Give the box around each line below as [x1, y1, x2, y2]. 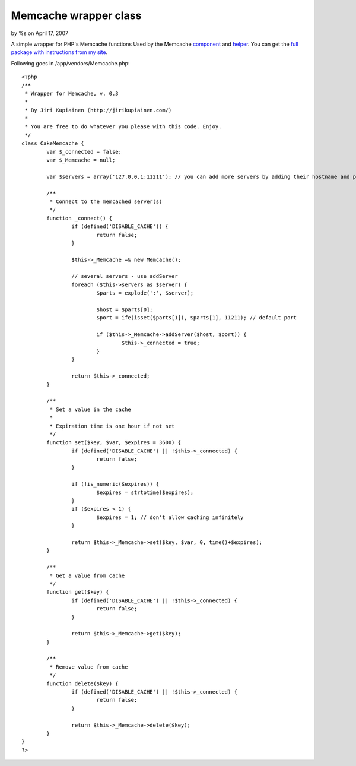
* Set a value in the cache [49, 406, 132, 413]
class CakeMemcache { [21, 140, 84, 147]
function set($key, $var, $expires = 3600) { [46, 439, 181, 446]
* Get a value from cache [49, 572, 125, 579]
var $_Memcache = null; [46, 157, 116, 163]
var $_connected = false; [46, 148, 122, 155]
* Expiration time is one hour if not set [49, 422, 175, 429]
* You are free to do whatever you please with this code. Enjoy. [24, 124, 222, 130]
